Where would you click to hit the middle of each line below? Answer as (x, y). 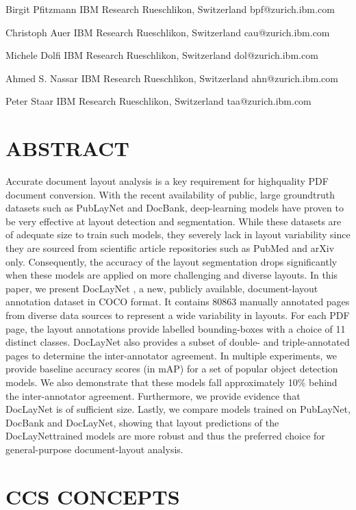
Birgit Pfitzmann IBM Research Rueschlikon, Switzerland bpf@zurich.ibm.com (170, 9)
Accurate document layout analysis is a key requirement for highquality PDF (167, 181)
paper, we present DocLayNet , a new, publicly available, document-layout (162, 288)
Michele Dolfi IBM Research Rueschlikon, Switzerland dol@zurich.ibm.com (162, 55)
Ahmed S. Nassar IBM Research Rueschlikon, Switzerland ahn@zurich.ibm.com (172, 78)
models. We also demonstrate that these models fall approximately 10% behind (171, 382)
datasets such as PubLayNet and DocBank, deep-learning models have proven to (175, 208)
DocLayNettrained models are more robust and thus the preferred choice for (165, 436)
